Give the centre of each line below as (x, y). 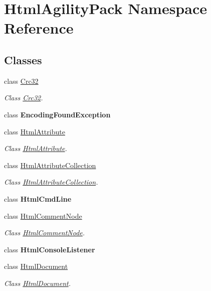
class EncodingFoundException (57, 114)
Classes (23, 59)
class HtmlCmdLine (38, 198)
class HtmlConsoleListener (50, 249)
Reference (39, 28)
